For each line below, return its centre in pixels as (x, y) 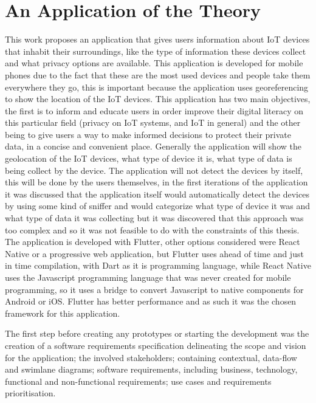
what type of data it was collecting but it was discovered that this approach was (154, 218)
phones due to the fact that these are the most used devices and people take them (158, 74)
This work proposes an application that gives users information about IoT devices (157, 39)
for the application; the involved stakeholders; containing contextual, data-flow (151, 357)
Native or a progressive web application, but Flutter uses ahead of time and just (154, 253)
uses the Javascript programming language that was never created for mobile (148, 277)
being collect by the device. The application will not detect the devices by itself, (154, 170)
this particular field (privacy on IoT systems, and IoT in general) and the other (153, 122)
